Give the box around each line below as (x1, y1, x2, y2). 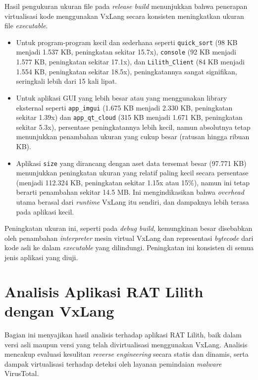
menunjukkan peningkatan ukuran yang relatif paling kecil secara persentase (16, 167, 249, 178)
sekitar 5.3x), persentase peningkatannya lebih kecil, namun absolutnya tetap (16, 121, 251, 132)
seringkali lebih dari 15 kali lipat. (16, 76, 117, 86)
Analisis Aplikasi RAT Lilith (4, 281, 204, 301)
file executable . (4, 20, 48, 31)
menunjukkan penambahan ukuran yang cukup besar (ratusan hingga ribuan (16, 131, 250, 142)
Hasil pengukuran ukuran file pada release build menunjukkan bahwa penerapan (4, 1, 248, 11)
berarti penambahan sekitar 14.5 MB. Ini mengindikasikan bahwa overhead (16, 187, 244, 197)
